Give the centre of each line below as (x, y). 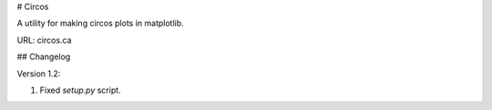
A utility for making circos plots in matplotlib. (100, 24)
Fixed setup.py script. (81, 90)
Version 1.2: (39, 74)
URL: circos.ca (44, 40)
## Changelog (44, 57)
